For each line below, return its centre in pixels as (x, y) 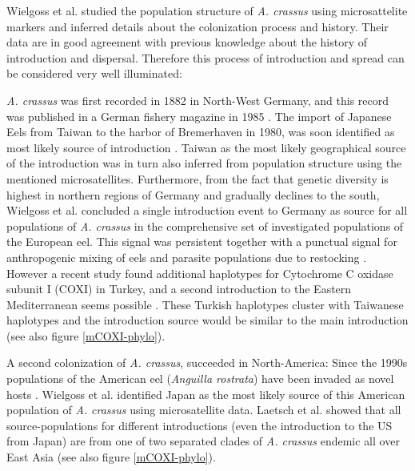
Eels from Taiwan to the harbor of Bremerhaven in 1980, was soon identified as (201, 132)
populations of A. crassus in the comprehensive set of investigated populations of (205, 225)
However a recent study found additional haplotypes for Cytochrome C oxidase (200, 273)
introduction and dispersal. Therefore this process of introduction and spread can (206, 57)
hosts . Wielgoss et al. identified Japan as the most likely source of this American (206, 394)
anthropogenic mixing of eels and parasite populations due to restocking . (187, 257)
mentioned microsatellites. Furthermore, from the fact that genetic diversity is (198, 178)
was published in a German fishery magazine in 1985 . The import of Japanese (199, 116)
